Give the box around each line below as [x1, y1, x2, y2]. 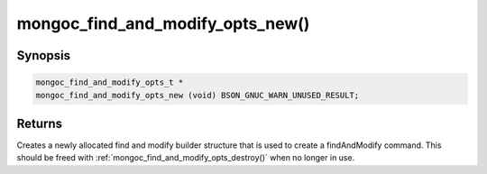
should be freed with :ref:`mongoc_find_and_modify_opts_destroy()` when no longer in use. [16, 152, 355, 163]
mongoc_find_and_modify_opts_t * [35, 78, 184, 87]
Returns [16, 115, 63, 131]
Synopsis [16, 48, 71, 63]
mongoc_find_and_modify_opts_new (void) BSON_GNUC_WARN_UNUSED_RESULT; [35, 90, 360, 100]
